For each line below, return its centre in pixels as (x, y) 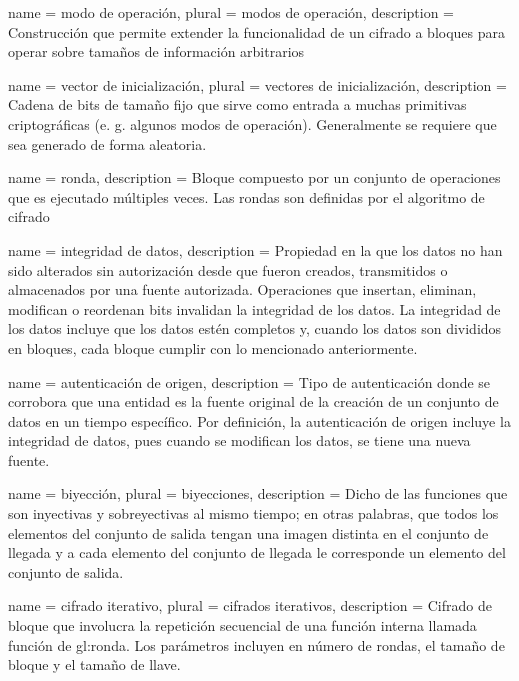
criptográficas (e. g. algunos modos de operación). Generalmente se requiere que (252, 123)
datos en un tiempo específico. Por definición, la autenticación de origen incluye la (259, 420)
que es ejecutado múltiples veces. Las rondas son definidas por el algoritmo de (246, 196)
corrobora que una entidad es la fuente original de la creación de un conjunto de (253, 401)
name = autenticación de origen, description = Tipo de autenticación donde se (249, 381)
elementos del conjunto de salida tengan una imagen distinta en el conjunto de (248, 532)
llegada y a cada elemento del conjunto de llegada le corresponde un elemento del (257, 552)
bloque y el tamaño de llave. (94, 664)
